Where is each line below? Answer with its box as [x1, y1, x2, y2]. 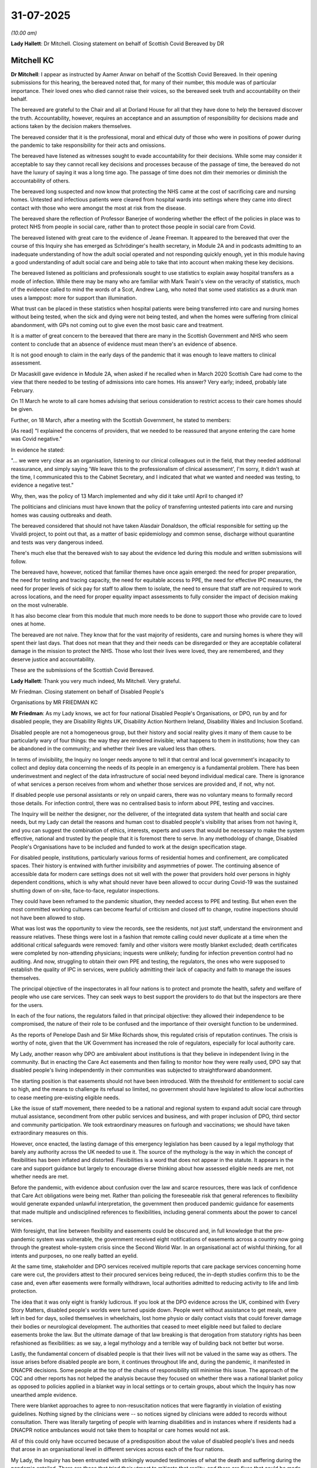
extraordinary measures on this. [11, 1129, 88, 1136]
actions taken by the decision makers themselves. [11, 123, 132, 130]
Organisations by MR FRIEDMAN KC [11, 699, 98, 706]
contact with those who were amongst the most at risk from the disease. [11, 204, 186, 211]
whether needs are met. [11, 1173, 69, 1180]
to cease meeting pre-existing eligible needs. [11, 1094, 120, 1101]
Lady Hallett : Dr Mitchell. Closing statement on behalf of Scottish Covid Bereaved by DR [11, 40, 224, 47]
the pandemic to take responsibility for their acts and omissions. [11, 142, 166, 149]
